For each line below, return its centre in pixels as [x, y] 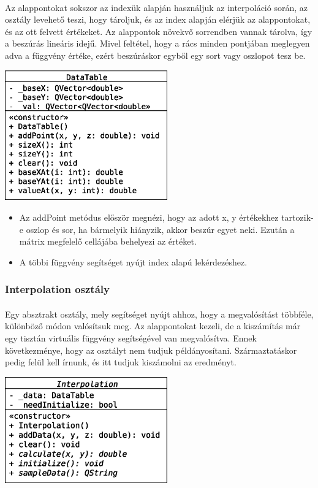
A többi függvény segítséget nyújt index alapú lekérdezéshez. [133, 261]
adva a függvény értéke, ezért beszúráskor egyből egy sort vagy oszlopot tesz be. [155, 55]
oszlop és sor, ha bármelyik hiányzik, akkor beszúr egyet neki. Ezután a [160, 229]
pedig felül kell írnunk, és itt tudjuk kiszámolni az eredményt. [121, 362]
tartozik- [297, 217]
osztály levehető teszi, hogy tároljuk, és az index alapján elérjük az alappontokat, [158, 19]
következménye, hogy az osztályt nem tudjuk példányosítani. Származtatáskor [151, 350]
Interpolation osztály [57, 289]
